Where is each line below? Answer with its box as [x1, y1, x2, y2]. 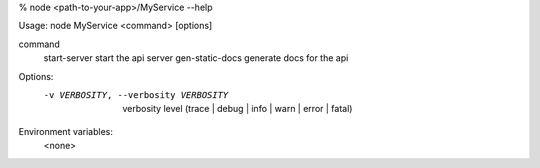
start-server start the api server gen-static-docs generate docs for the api [43, 52, 349, 64]
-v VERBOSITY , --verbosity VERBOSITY [43, 89, 229, 100]
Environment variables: [18, 125, 114, 137]
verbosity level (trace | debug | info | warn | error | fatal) [122, 103, 353, 115]
